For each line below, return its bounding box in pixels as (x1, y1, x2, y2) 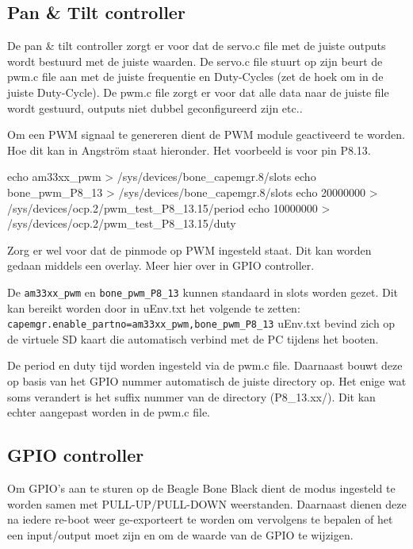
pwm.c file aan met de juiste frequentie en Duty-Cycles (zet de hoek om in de (7, 68, 384, 85)
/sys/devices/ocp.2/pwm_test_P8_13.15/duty (7, 215, 236, 232)
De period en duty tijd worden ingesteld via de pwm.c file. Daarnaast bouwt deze (7, 357, 403, 374)
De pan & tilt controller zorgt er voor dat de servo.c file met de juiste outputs (7, 37, 386, 54)
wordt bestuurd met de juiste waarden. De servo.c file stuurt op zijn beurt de (7, 52, 383, 69)
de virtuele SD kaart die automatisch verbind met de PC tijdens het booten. (7, 330, 379, 347)
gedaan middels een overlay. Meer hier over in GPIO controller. (7, 257, 315, 274)
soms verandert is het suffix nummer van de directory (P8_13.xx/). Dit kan (7, 388, 376, 405)
